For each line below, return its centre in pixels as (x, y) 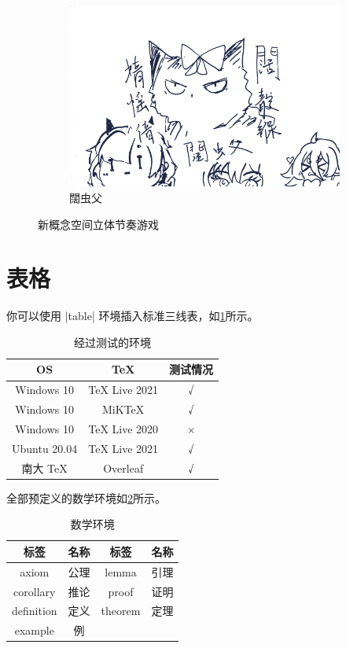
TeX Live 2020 (123, 428)
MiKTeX (123, 409)
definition (35, 611)
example (34, 630)
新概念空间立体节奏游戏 (98, 224)
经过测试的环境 (113, 342)
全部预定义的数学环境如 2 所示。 (86, 497)
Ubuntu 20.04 (45, 448)
